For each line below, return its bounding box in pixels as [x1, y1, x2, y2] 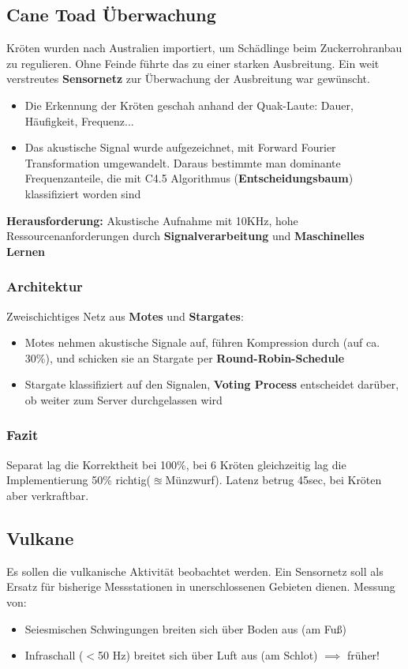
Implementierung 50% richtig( [6, 472, 151, 488]
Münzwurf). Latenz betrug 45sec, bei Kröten [165, 472, 382, 488]
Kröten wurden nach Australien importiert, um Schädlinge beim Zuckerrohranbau [6, 39, 402, 56]
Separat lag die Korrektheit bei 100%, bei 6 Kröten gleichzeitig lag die [6, 456, 346, 472]
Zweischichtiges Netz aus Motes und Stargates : [6, 307, 244, 324]
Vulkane [6, 525, 74, 550]
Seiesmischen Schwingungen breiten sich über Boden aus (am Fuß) [24, 620, 346, 637]
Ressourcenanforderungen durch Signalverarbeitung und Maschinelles [6, 227, 365, 244]
